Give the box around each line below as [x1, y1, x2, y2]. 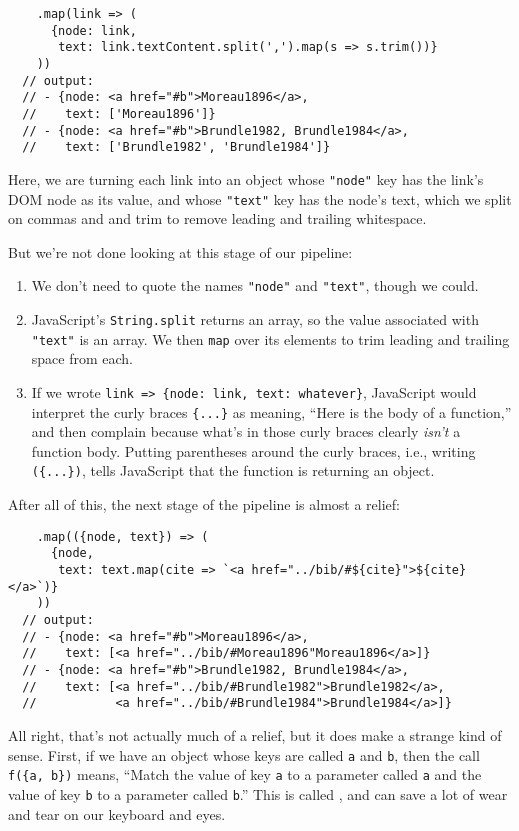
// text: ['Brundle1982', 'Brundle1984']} [22, 140, 331, 155]
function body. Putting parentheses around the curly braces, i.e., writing [31, 440, 476, 461]
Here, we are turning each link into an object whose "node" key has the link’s [8, 168, 484, 189]
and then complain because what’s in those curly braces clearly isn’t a [31, 421, 461, 442]
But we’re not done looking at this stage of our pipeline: [8, 241, 353, 262]
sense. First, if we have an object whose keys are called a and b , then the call [8, 744, 480, 765]
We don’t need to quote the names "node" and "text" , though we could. [31, 275, 479, 296]
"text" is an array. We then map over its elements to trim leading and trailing [31, 328, 510, 349]
